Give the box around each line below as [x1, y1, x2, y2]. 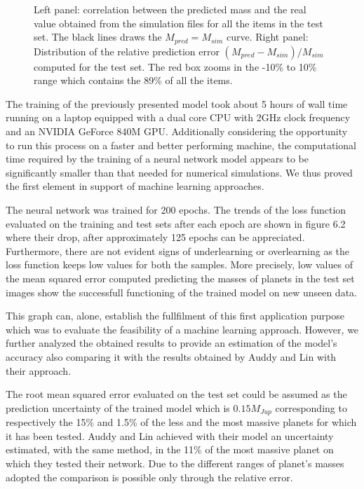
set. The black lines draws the [34, 29, 162, 44]
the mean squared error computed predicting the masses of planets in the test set [6, 270, 355, 285]
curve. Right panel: [227, 29, 309, 44]
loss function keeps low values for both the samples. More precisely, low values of [6, 257, 353, 272]
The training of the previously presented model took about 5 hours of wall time [6, 96, 348, 111]
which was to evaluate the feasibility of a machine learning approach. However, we [6, 322, 359, 336]
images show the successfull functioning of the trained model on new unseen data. [6, 284, 357, 299]
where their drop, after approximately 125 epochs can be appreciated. [6, 230, 305, 245]
